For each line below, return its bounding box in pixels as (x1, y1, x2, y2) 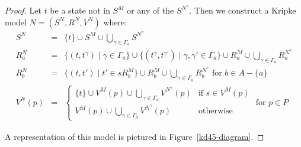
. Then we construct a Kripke (189, 4, 296, 17)
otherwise (198, 107, 233, 116)
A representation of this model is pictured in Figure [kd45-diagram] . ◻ (5, 130, 264, 142)
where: (103, 15, 127, 28)
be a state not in (50, 4, 110, 17)
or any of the (127, 4, 174, 17)
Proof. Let (5, 4, 41, 17)
